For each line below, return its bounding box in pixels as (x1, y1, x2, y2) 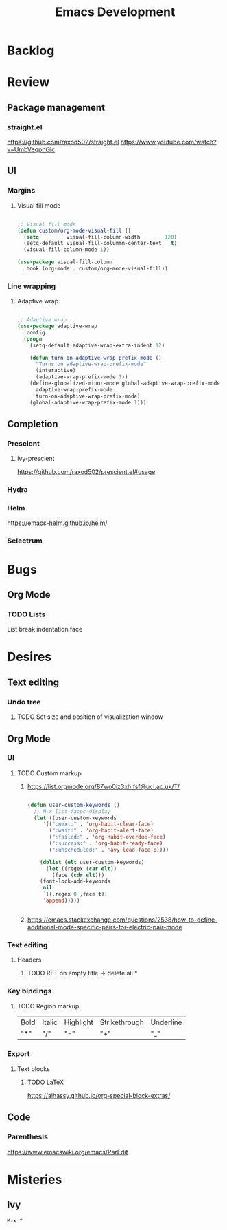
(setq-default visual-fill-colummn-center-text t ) (23, 240, 178, 247)
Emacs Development (55, 4, 176, 20)
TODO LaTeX (27, 1078, 64, 1086)
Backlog (7, 43, 55, 58)
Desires (7, 649, 52, 665)
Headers (16, 956, 42, 964)
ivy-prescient (16, 455, 55, 463)
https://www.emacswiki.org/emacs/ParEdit (7, 1147, 128, 1156)
